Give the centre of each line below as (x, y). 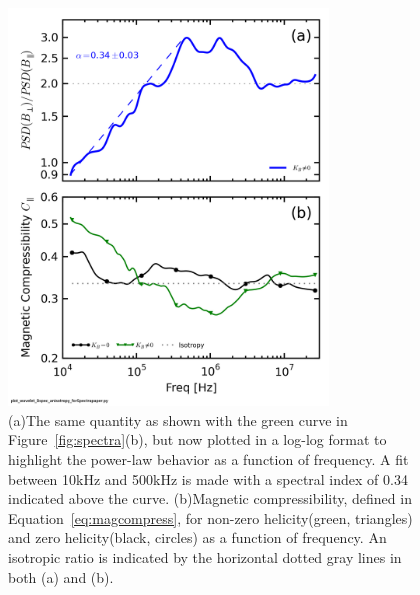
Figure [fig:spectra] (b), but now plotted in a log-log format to (197, 439)
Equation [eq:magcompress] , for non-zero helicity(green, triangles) (210, 517)
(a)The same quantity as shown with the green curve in (178, 419)
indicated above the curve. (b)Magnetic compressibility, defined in (210, 498)
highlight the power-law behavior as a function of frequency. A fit (208, 459)
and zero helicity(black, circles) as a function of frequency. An (197, 537)
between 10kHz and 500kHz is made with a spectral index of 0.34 (208, 478)
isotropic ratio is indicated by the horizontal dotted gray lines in (205, 557)
